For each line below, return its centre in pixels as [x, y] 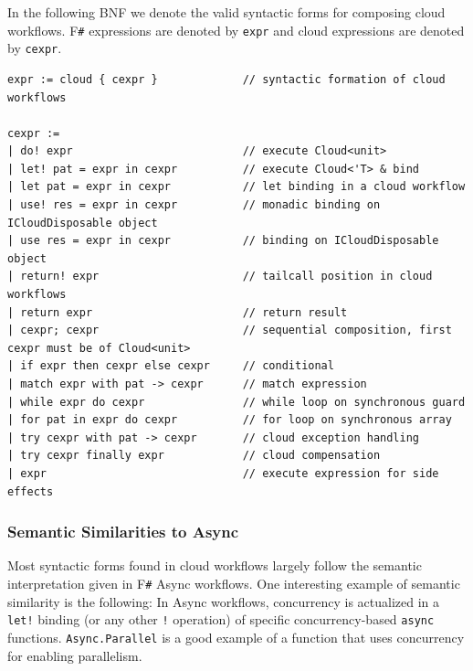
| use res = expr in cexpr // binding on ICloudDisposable [223, 241]
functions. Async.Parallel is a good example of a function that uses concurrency [236, 637]
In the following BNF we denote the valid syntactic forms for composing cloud [226, 12]
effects [31, 491]
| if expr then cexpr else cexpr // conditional [171, 366]
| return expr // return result [178, 312]
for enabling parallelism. [75, 655]
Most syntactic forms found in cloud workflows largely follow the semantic [215, 565]
